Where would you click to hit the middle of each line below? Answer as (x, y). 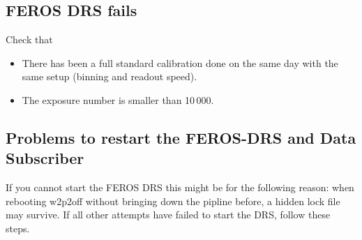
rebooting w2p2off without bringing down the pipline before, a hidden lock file (173, 201)
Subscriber (45, 158)
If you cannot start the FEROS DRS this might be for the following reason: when (180, 187)
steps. (18, 228)
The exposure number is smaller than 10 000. (118, 99)
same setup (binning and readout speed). (110, 76)
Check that (29, 39)
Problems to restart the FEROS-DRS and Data (181, 137)
